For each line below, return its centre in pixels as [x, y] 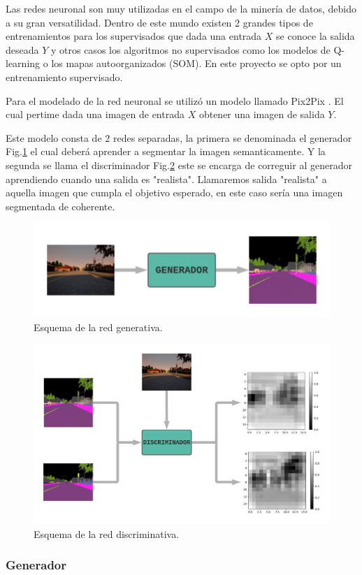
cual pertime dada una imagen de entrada [95, 114]
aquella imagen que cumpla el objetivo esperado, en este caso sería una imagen [174, 192]
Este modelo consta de [54, 137]
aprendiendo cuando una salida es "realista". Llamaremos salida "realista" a [166, 179]
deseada [22, 49]
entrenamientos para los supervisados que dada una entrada [134, 36]
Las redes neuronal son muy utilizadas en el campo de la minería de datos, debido [181, 8]
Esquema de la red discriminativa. [107, 533]
